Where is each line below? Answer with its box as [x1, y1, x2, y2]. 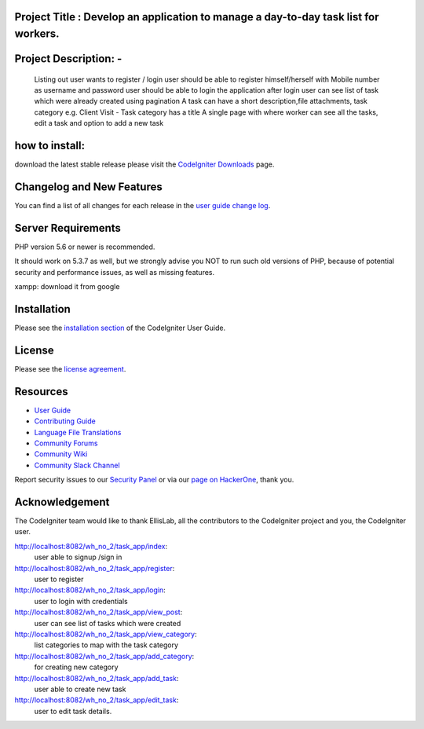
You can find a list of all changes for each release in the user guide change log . [14, 201, 271, 210]
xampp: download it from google [14, 282, 120, 291]
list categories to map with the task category [34, 640, 179, 650]
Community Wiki [34, 449, 88, 459]
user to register [34, 574, 84, 584]
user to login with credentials [34, 596, 129, 606]
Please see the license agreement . [14, 364, 126, 373]
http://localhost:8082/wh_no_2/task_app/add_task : [14, 673, 179, 683]
